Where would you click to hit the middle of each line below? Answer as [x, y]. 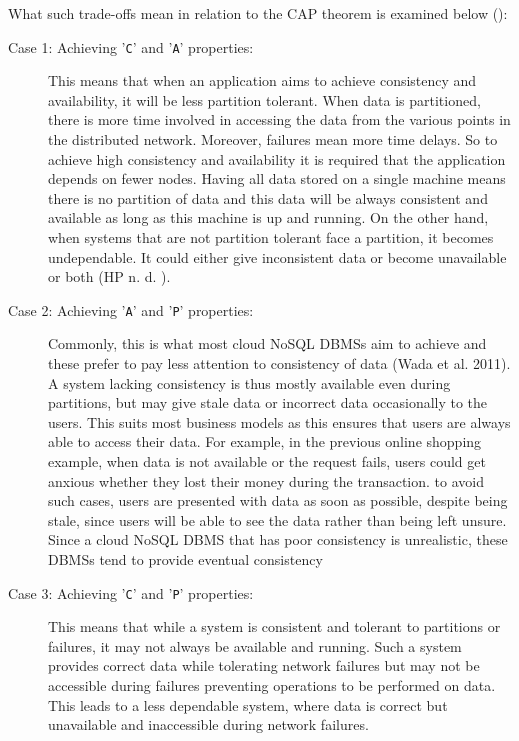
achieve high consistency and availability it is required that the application [277, 158]
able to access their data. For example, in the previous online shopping [265, 441]
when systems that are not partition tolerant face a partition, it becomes [271, 237]
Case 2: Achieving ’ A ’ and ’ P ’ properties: [131, 309]
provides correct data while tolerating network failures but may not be [264, 665]
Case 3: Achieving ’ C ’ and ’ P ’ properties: [131, 592]
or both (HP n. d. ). [109, 276]
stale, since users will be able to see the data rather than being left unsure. [277, 519]
